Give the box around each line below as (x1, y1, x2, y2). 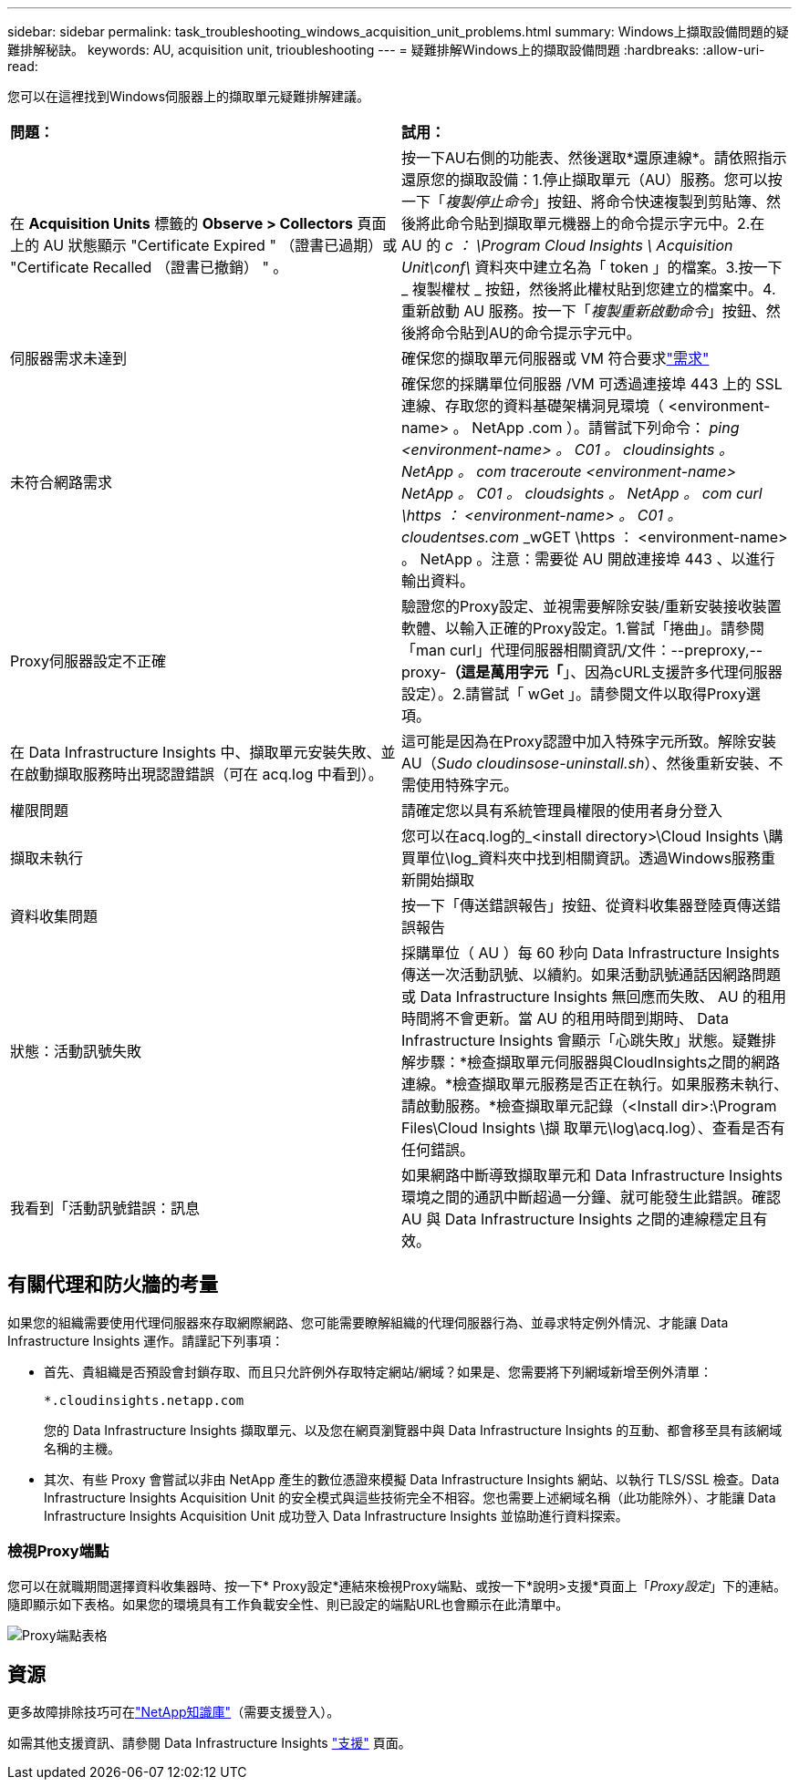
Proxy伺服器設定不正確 (10, 652, 166, 670)
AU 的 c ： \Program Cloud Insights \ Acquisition (401, 236, 733, 254)
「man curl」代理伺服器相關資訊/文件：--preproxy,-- (401, 641, 763, 659)
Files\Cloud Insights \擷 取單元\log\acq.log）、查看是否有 (401, 1119, 785, 1137)
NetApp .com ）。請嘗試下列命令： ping (472, 418, 740, 437)
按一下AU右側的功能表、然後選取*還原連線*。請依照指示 (401, 149, 787, 167)
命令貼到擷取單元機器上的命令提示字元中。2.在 (445, 214, 765, 232)
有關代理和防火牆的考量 (7, 1273, 218, 1296)
